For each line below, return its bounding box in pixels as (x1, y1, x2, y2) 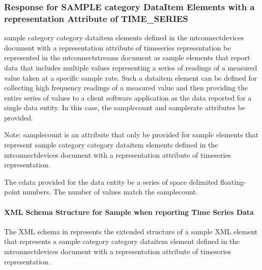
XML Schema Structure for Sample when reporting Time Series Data (4, 206, 254, 217)
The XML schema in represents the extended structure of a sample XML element (4, 226, 258, 236)
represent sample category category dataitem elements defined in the (4, 139, 218, 150)
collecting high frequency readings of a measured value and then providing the (4, 82, 248, 93)
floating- (220, 176, 246, 187)
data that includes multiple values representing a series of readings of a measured (4, 62, 257, 72)
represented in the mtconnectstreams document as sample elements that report (4, 52, 250, 63)
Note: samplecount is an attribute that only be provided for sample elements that (4, 129, 258, 140)
